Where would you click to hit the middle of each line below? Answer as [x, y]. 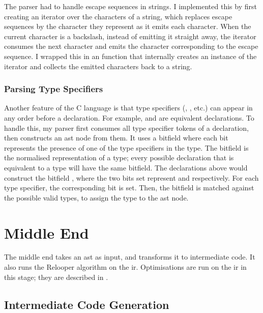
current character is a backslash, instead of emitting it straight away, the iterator [130, 36]
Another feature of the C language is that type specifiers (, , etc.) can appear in [128, 108]
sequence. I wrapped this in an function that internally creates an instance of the [130, 56]
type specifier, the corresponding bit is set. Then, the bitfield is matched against [129, 188]
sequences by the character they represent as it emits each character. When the [128, 26]
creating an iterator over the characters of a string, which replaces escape [118, 16]
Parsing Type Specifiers [54, 89]
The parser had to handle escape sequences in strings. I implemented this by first [130, 6]
